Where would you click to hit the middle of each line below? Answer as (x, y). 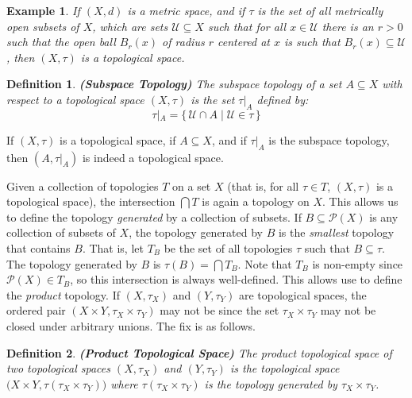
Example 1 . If (43, 10)
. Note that (265, 263)
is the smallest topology (336, 232)
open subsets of (43, 26)
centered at (244, 42)
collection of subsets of (61, 232)
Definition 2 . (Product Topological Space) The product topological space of (199, 352)
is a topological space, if (118, 139)
